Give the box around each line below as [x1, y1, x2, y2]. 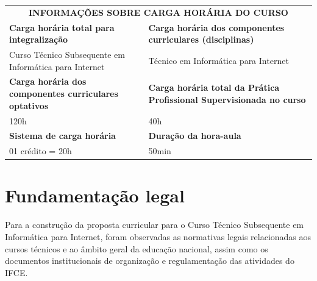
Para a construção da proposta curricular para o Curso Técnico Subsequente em [5, 218, 304, 231]
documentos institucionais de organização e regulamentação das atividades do [5, 254, 294, 267]
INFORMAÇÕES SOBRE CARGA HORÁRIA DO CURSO [29, 5, 288, 18]
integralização [9, 33, 68, 46]
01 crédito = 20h [9, 144, 72, 157]
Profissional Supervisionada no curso [148, 93, 306, 105]
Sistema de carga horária [9, 129, 116, 142]
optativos [9, 99, 49, 112]
